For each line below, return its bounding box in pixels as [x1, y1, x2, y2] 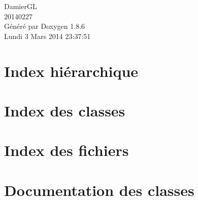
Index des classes [4, 100, 125, 121]
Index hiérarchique [4, 60, 139, 81]
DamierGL [4, 1, 37, 11]
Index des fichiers [4, 140, 129, 161]
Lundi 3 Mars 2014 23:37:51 [4, 30, 91, 41]
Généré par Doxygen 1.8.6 [4, 21, 85, 31]
